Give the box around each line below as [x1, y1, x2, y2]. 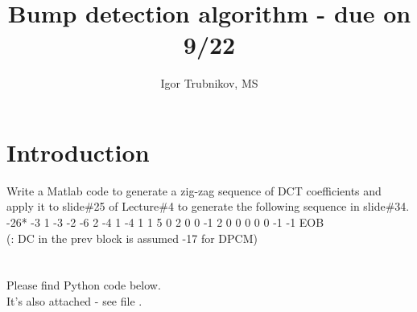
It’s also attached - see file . [6, 293, 142, 309]
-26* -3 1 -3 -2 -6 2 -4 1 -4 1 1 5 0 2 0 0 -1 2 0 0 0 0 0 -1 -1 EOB [6, 214, 324, 231]
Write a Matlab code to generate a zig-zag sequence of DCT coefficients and [6, 182, 382, 199]
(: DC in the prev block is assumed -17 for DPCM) [6, 229, 258, 246]
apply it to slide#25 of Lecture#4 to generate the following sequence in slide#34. [6, 198, 410, 215]
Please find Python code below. [6, 277, 161, 294]
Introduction [6, 135, 150, 168]
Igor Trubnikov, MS [160, 75, 258, 92]
